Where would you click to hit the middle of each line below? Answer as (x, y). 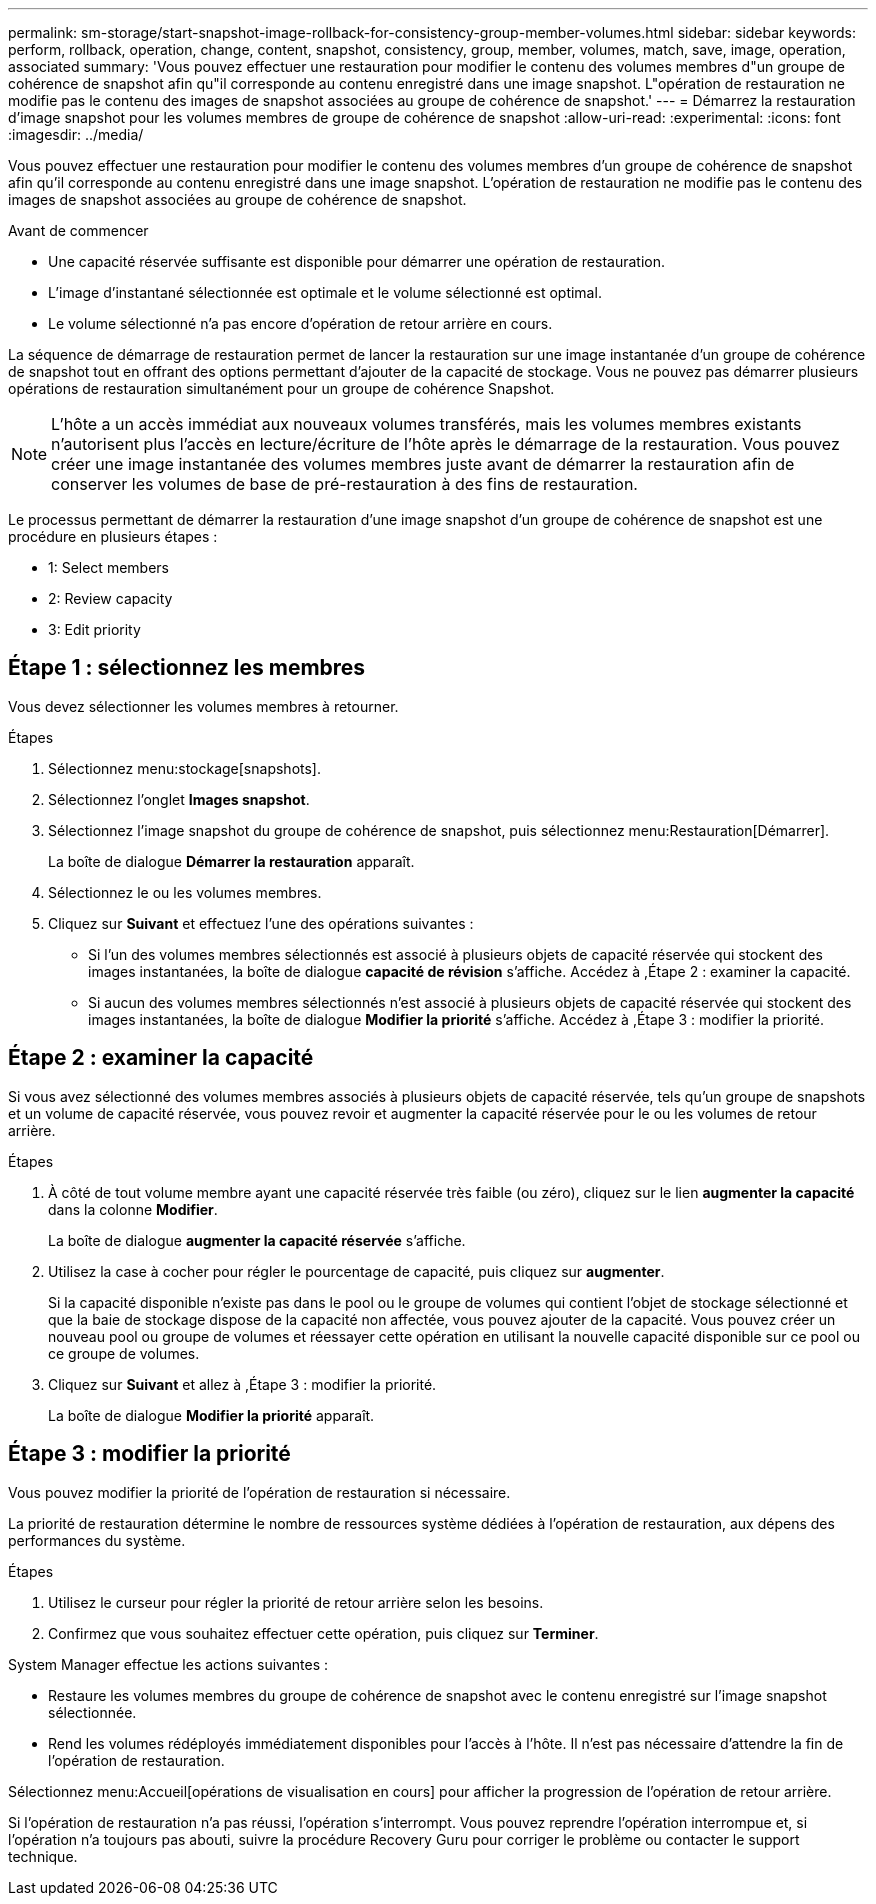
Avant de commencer (78, 230)
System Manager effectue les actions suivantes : (168, 1664)
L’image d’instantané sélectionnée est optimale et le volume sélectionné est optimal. (325, 292)
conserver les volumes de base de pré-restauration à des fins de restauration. (344, 484)
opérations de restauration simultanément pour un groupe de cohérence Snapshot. (281, 388)
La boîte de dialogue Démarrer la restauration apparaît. (231, 861)
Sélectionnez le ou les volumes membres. (185, 892)
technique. (43, 1856)
